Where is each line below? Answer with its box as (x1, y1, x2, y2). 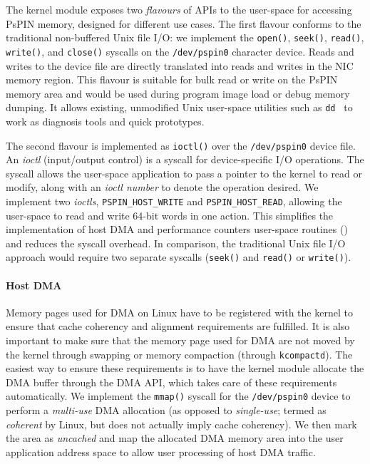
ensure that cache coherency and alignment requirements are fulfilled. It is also (6, 319, 350, 334)
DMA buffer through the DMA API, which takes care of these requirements (6, 374, 337, 389)
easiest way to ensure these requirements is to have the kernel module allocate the (6, 361, 364, 376)
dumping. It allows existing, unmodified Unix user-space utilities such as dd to (6, 100, 353, 115)
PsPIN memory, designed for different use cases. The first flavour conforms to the (6, 16, 361, 31)
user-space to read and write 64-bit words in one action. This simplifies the (6, 207, 334, 222)
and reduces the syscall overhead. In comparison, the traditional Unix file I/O (6, 235, 346, 250)
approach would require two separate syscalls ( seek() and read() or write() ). (6, 249, 351, 264)
